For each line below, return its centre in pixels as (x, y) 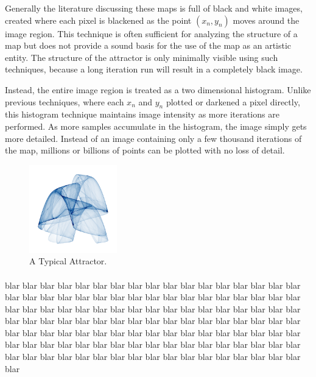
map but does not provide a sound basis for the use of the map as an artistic (148, 45)
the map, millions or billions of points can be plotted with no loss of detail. (145, 150)
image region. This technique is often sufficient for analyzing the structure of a (151, 33)
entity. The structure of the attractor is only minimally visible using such (142, 57)
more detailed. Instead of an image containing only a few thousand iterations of (153, 138)
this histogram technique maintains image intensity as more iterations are (142, 114)
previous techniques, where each (65, 101)
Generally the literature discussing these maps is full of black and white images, (154, 8)
